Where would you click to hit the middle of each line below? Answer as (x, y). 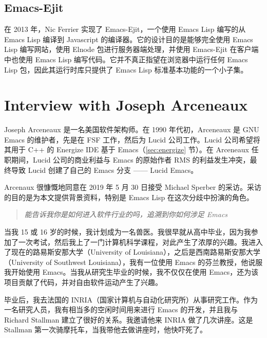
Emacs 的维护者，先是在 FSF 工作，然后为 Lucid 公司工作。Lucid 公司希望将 (132, 139)
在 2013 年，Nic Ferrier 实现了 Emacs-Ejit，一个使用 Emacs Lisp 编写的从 (125, 29)
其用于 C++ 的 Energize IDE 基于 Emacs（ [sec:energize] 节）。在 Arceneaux (127, 149)
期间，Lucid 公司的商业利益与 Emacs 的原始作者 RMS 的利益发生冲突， (130, 160)
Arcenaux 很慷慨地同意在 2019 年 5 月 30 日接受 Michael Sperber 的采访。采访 (133, 187)
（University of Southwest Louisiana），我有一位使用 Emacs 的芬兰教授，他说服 (133, 262)
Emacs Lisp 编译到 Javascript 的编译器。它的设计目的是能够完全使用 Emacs (129, 39)
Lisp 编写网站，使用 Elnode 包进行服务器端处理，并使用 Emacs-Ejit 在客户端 (131, 49)
